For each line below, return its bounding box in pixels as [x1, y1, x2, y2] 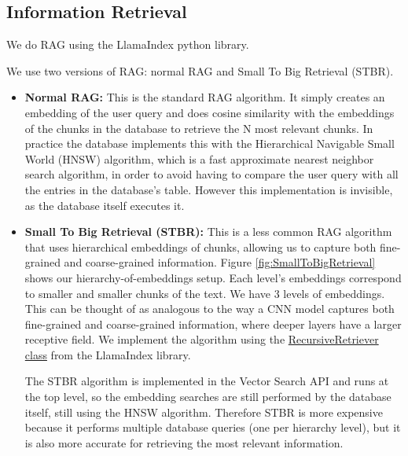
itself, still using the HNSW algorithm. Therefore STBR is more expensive [24, 403, 383, 420]
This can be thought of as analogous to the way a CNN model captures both [24, 300, 395, 317]
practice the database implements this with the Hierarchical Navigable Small [24, 135, 395, 152]
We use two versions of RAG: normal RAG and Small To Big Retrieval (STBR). [6, 62, 394, 79]
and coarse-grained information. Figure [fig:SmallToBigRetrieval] [64, 254, 376, 270]
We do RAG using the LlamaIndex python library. [6, 36, 249, 53]
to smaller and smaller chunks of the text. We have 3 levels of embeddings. [24, 285, 385, 301]
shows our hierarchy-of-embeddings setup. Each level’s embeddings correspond [24, 269, 402, 285]
